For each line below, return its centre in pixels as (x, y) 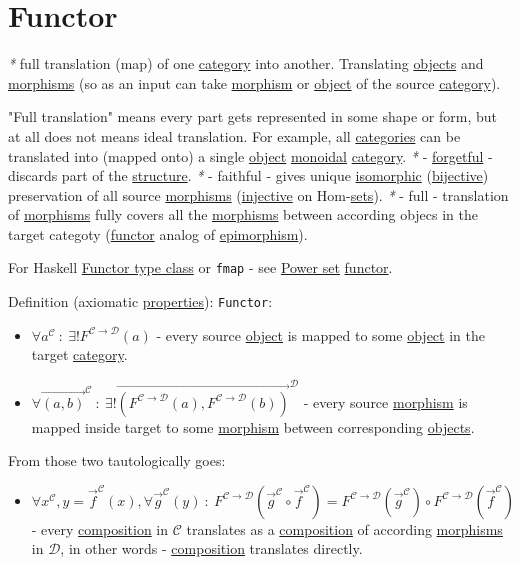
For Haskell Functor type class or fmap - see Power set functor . (200, 267)
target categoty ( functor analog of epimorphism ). (158, 233)
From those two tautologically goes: (117, 460)
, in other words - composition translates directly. (211, 548)
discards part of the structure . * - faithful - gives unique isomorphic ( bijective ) (248, 175)
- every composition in (100, 528)
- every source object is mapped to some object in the (320, 334)
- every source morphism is (385, 401)
